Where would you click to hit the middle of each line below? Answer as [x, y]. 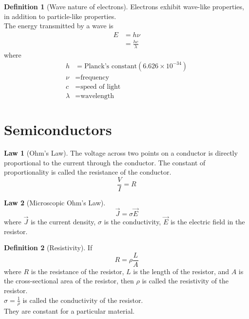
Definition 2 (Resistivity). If [48, 248]
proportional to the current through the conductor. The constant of [105, 162]
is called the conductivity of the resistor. [83, 300]
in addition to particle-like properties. [60, 16]
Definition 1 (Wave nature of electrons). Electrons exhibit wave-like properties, [124, 6]
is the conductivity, [133, 221]
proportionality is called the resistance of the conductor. [88, 172]
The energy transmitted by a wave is [59, 26]
